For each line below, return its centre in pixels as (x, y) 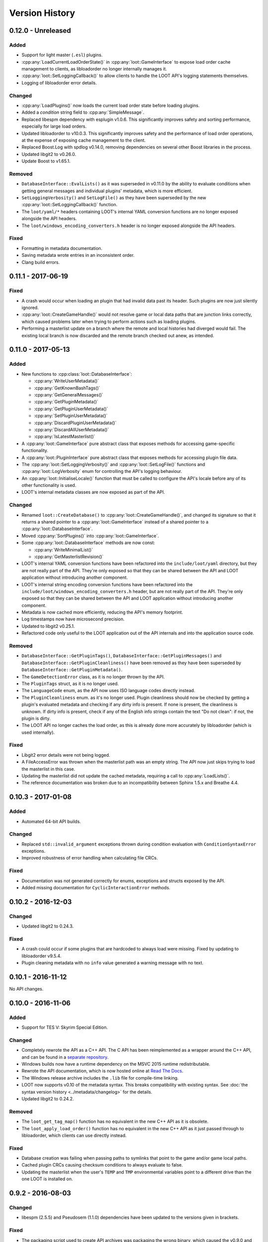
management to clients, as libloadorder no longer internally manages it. (94, 69)
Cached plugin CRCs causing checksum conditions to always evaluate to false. (102, 1165)
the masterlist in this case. (48, 769)
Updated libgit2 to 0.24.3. (48, 926)
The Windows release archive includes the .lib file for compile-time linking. (100, 1078)
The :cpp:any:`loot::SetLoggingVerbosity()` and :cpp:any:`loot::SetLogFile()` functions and (113, 464)
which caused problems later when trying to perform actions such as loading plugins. (109, 321)
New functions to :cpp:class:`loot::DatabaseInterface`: (77, 374)
